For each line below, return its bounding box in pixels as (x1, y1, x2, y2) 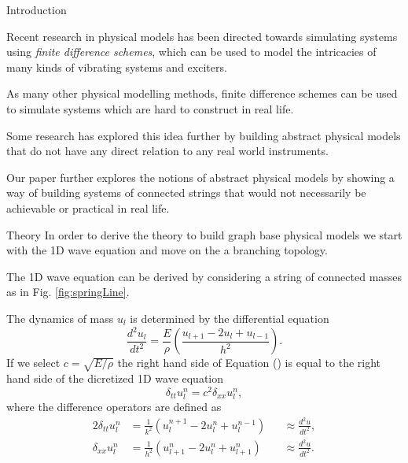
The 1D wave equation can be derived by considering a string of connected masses (6, 268, 402, 284)
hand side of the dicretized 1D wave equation (6, 370, 224, 387)
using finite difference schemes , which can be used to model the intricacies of (6, 43, 377, 60)
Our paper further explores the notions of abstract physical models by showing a (6, 169, 395, 185)
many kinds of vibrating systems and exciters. (6, 58, 227, 75)
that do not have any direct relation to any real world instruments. (6, 143, 329, 159)
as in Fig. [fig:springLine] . (6, 283, 130, 300)
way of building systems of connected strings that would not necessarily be (6, 184, 366, 201)
